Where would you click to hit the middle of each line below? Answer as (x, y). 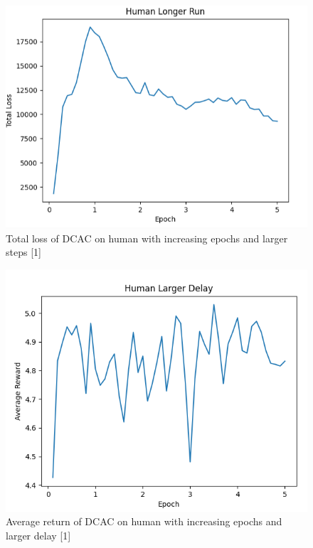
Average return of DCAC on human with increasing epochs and (144, 521)
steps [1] (23, 252)
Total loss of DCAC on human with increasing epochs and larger (147, 238)
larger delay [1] (38, 535)
